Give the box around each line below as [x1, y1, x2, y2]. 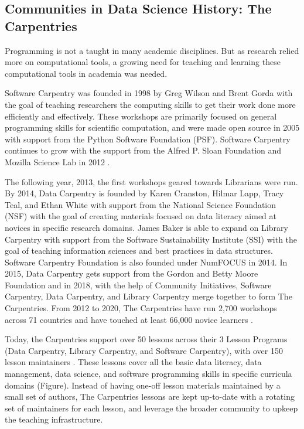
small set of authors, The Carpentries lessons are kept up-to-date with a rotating [5, 390, 295, 403]
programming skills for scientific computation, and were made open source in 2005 [5, 121, 300, 134]
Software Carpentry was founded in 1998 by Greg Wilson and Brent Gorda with [5, 87, 293, 99]
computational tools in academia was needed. [5, 67, 168, 79]
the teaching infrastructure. [5, 413, 103, 425]
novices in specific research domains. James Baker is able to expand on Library [5, 221, 288, 233]
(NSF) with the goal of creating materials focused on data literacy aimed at [5, 210, 277, 222]
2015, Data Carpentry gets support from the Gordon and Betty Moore [5, 267, 258, 280]
